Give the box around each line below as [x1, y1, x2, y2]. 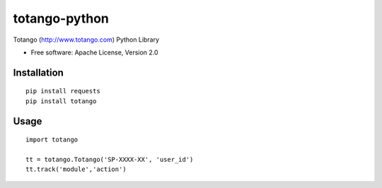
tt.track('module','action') [25, 165, 127, 173]
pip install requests [25, 87, 100, 95]
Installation [13, 66, 64, 78]
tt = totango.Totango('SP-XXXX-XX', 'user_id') [25, 155, 194, 163]
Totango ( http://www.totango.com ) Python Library [13, 35, 159, 44]
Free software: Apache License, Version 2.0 [30, 48, 158, 57]
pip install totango [25, 97, 97, 105]
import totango [25, 136, 79, 144]
